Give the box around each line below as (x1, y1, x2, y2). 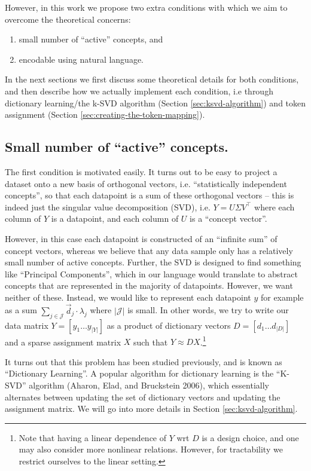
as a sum (5, 304, 37, 316)
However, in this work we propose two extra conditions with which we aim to (5, 1, 288, 13)
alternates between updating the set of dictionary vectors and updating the (5, 390, 280, 403)
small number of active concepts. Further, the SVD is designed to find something (5, 256, 301, 268)
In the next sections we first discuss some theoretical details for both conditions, (5, 73, 299, 85)
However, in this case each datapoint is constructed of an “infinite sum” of (5, 232, 278, 244)
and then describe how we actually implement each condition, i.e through (5, 84, 273, 97)
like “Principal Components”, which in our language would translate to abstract (5, 267, 298, 280)
